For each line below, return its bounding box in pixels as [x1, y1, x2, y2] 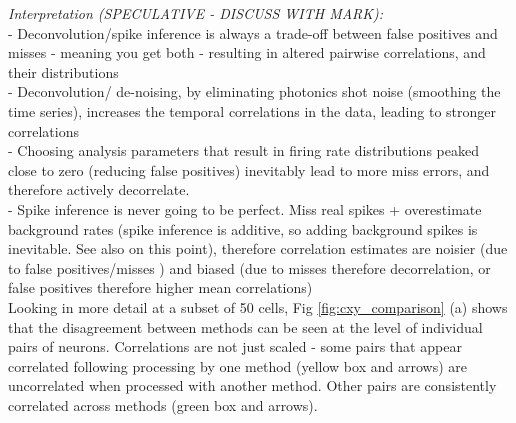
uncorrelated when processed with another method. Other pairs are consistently [8, 375, 497, 396]
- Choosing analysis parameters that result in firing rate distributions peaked [8, 140, 479, 161]
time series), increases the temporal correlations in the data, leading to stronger [8, 100, 496, 121]
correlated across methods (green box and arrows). [8, 394, 318, 415]
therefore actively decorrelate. [8, 179, 190, 200]
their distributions [8, 61, 119, 82]
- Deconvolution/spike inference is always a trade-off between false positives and [8, 22, 498, 43]
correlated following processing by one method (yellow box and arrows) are [8, 355, 467, 376]
